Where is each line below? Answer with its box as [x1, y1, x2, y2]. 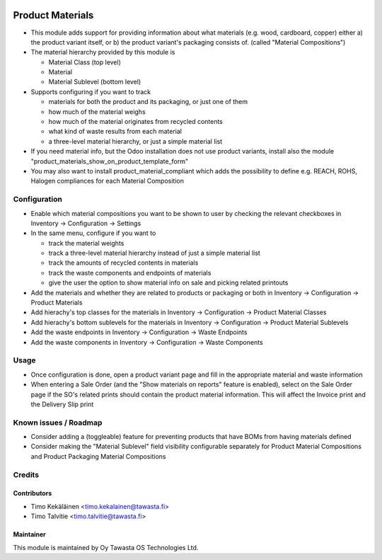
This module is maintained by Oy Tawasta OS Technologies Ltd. [13, 543, 199, 552]
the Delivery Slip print [30, 400, 94, 408]
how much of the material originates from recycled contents [48, 118, 223, 126]
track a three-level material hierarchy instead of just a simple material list [48, 248, 261, 258]
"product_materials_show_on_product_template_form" [30, 156, 189, 166]
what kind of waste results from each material [48, 127, 182, 136]
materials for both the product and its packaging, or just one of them [48, 98, 248, 106]
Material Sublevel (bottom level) [48, 78, 141, 86]
